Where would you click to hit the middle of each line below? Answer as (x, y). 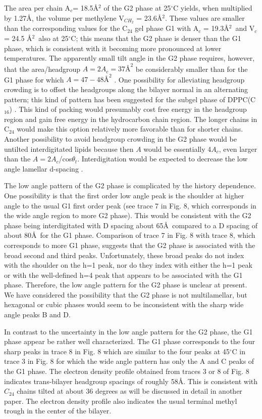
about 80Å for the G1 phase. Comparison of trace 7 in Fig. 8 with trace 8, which (130, 235)
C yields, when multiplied (213, 8)
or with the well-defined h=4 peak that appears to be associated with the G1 (123, 275)
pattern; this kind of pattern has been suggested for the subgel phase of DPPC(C (130, 99)
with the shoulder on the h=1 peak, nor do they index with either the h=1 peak (128, 265)
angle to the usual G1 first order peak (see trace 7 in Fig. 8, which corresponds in (130, 205)
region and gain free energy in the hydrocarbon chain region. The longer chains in (131, 119)
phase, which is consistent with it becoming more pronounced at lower (113, 48)
